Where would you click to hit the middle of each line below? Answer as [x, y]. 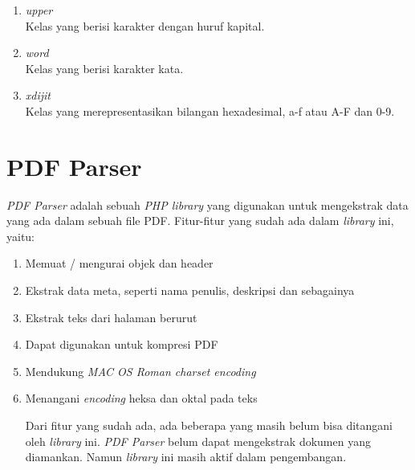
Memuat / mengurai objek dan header [119, 263]
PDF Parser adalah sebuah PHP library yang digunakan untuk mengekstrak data [207, 204]
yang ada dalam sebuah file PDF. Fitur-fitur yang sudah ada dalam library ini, [200, 221]
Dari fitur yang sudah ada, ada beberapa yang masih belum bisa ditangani [209, 425]
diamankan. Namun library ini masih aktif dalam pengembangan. [186, 457]
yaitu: [21, 236]
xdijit [38, 95]
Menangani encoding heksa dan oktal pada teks [141, 398]
